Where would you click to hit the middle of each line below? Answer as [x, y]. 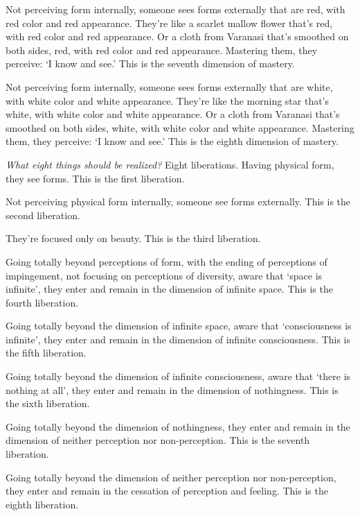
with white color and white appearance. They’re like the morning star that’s [168, 100]
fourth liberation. [42, 302]
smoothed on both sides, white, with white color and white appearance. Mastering [180, 127]
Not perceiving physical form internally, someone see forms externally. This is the [178, 201]
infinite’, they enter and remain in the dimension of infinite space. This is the [169, 289]
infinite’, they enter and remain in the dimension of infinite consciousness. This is [178, 339]
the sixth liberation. [48, 403]
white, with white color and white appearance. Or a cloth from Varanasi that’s [173, 114]
